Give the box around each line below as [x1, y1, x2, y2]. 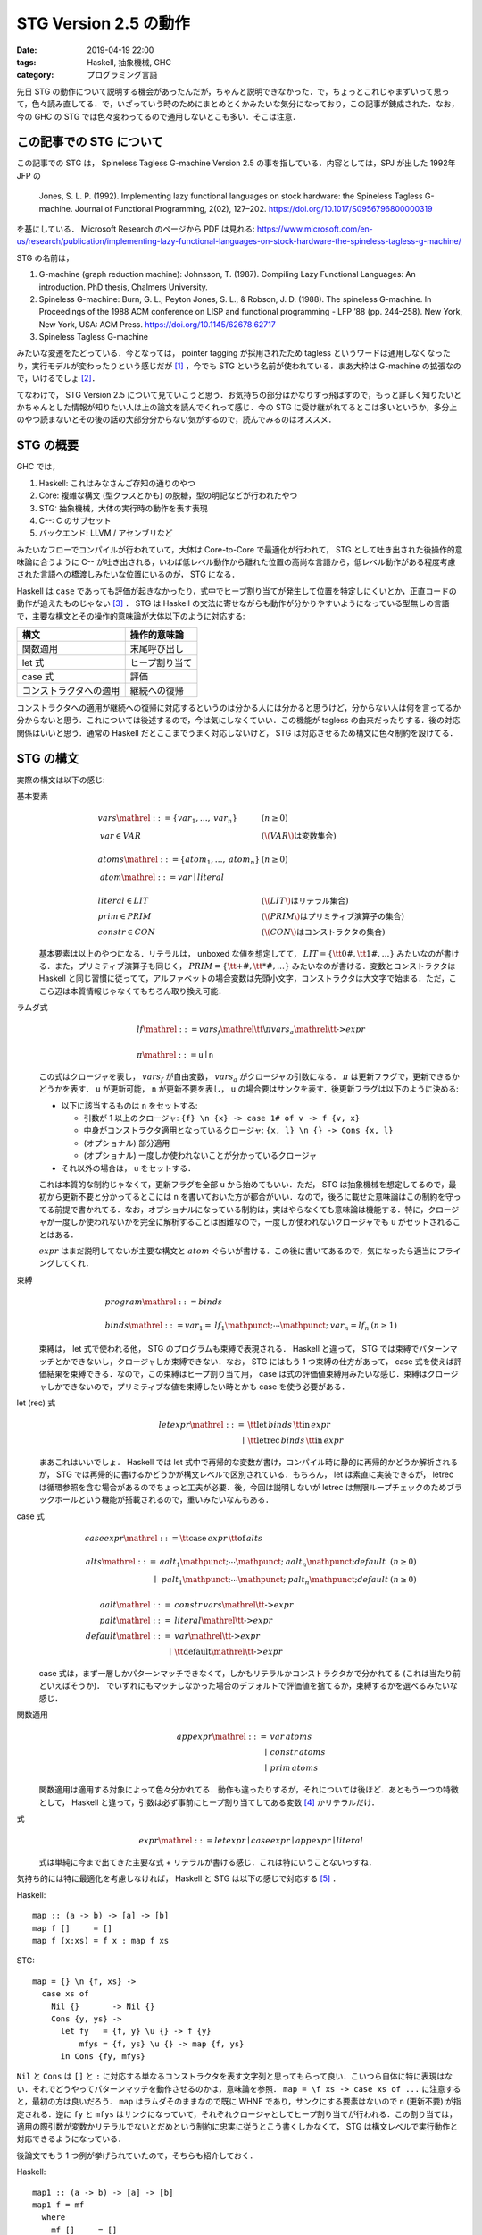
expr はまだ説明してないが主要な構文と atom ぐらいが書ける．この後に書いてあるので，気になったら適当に [38, 1245, 437, 1256]
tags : [16, 56, 37, 67]
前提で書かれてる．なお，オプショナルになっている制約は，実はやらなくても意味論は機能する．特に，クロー [54, 1203, 452, 1215]
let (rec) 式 [16, 1397, 56, 1408]
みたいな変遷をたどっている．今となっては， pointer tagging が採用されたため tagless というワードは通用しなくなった [16, 348, 451, 358]
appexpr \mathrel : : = [176, 1732, 268, 1742]
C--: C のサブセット [38, 515, 112, 526]
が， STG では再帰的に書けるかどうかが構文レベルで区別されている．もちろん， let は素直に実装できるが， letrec [38, 1469, 454, 1480]
